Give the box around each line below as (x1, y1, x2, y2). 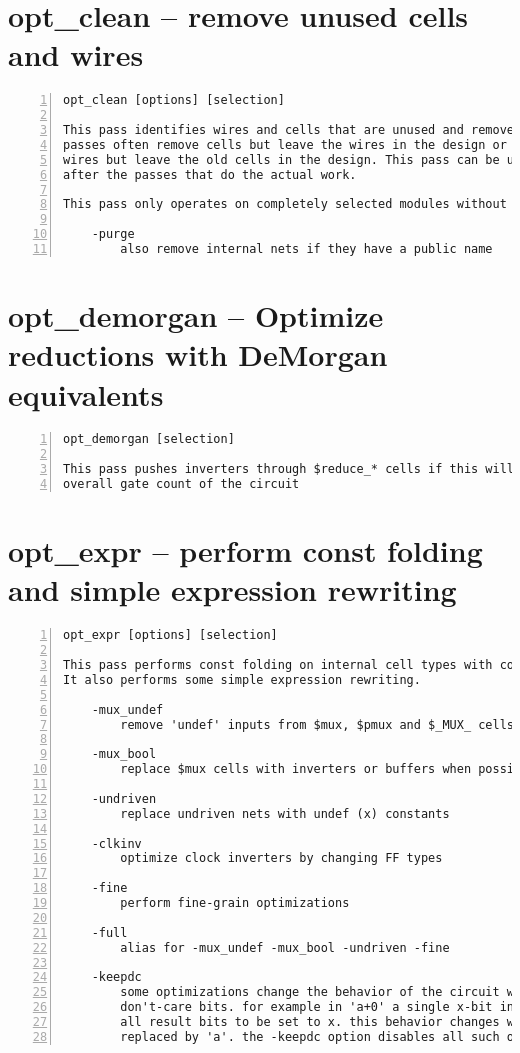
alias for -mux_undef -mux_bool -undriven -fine (120, 940, 450, 955)
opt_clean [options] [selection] (63, 93, 285, 108)
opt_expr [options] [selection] (63, 628, 278, 643)
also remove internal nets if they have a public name (120, 242, 493, 257)
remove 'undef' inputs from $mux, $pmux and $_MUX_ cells (120, 717, 515, 732)
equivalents (8, 373, 164, 414)
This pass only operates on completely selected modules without (63, 197, 507, 212)
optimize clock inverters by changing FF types (120, 851, 443, 866)
